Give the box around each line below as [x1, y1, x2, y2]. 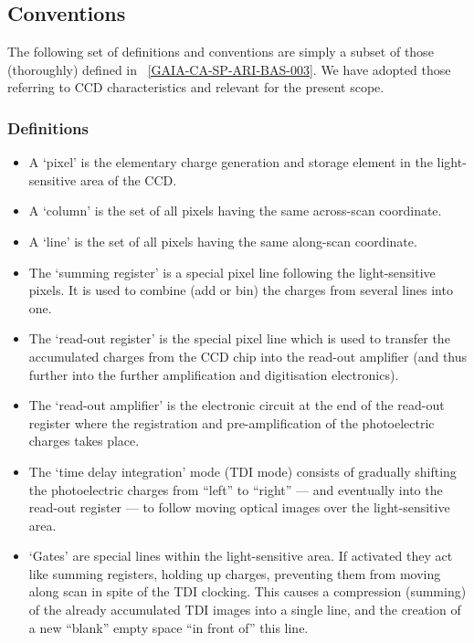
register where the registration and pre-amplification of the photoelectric [28, 413, 435, 432]
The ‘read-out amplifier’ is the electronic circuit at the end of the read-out [28, 395, 445, 415]
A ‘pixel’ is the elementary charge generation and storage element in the [28, 153, 433, 172]
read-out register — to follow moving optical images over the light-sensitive [28, 498, 450, 517]
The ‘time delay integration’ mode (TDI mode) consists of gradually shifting [28, 461, 457, 480]
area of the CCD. [79, 170, 177, 189]
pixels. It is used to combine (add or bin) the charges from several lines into [28, 280, 453, 300]
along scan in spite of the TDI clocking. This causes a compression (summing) [28, 582, 467, 601]
